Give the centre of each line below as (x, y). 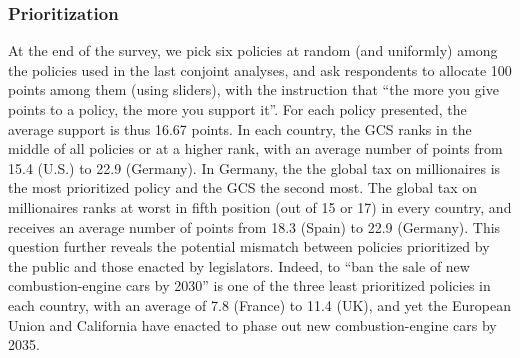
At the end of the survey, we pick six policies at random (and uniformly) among (253, 50)
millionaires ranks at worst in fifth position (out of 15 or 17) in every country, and (260, 206)
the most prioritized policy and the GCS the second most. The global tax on (243, 187)
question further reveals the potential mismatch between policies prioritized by (249, 246)
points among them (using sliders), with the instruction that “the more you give (253, 89)
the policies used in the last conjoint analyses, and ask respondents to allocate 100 (260, 69)
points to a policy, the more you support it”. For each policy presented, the (237, 109)
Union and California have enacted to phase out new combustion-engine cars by (252, 324)
